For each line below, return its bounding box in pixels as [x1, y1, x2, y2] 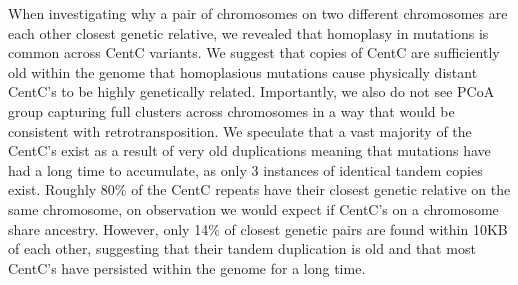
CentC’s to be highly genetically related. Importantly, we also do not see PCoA [8, 81, 495, 102]
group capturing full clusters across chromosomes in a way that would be [8, 100, 455, 121]
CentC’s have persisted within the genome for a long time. [8, 257, 366, 278]
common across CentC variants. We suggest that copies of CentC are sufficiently [8, 42, 500, 63]
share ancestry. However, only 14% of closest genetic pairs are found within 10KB [8, 218, 508, 239]
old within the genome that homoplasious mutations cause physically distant [8, 61, 478, 82]
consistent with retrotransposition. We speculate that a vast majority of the [8, 120, 472, 141]
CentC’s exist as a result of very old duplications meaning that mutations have [8, 140, 491, 161]
